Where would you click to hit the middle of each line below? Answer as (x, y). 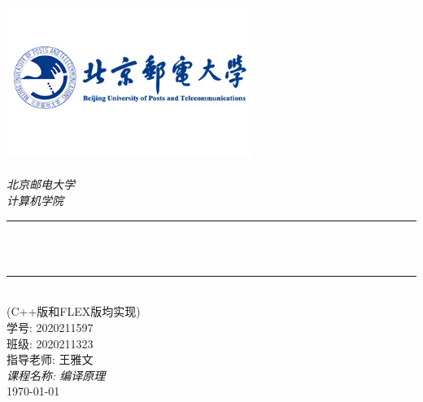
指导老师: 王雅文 (50, 359)
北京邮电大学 (41, 184)
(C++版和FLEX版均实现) (74, 311)
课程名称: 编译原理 (56, 375)
